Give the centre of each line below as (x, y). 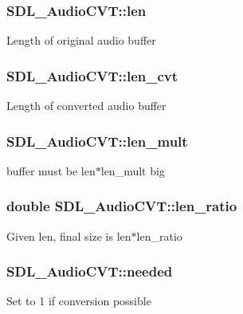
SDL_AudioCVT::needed (90, 271)
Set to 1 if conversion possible (79, 301)
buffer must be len (51, 170)
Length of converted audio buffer (86, 106)
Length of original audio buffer (81, 40)
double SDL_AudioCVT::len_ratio (122, 206)
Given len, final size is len (69, 235)
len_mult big (133, 170)
